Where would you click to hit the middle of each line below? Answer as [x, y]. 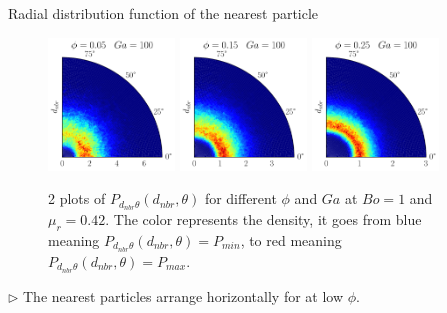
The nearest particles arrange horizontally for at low [183, 295]
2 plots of [77, 198]
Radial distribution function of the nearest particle [163, 13]
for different [240, 198]
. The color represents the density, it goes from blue [263, 219]
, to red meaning [291, 239]
